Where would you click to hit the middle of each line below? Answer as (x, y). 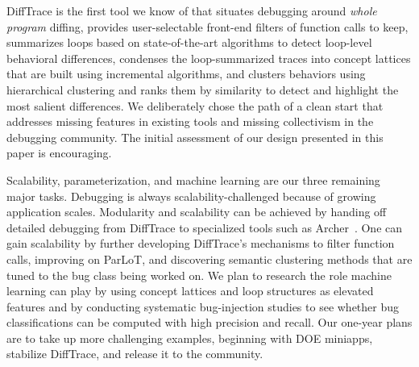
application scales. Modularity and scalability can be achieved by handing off (197, 212)
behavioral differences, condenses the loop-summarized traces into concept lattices (209, 58)
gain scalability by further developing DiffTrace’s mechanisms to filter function (201, 243)
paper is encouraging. (59, 153)
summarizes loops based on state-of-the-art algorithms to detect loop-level (189, 42)
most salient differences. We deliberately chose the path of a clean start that (195, 105)
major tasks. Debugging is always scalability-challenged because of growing (191, 196)
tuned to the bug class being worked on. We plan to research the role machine (199, 275)
